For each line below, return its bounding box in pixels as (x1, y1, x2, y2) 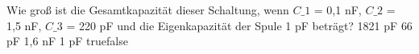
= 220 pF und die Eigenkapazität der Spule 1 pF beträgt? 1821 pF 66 (66, 17, 413, 33)
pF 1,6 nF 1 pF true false (6, 33, 128, 49)
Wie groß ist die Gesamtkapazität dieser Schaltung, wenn (6, 2, 289, 17)
